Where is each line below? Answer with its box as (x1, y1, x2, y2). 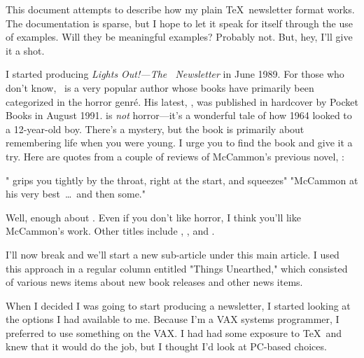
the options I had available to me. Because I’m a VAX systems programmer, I (6, 312, 339, 326)
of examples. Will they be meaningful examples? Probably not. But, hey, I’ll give (6, 29, 353, 44)
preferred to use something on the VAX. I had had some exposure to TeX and (6, 325, 342, 340)
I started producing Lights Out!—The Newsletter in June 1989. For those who (6, 67, 344, 81)
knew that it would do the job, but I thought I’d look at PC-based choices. (6, 339, 327, 354)
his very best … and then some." (6, 186, 146, 201)
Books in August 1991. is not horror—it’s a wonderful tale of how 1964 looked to (6, 108, 352, 123)
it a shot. (6, 43, 45, 57)
